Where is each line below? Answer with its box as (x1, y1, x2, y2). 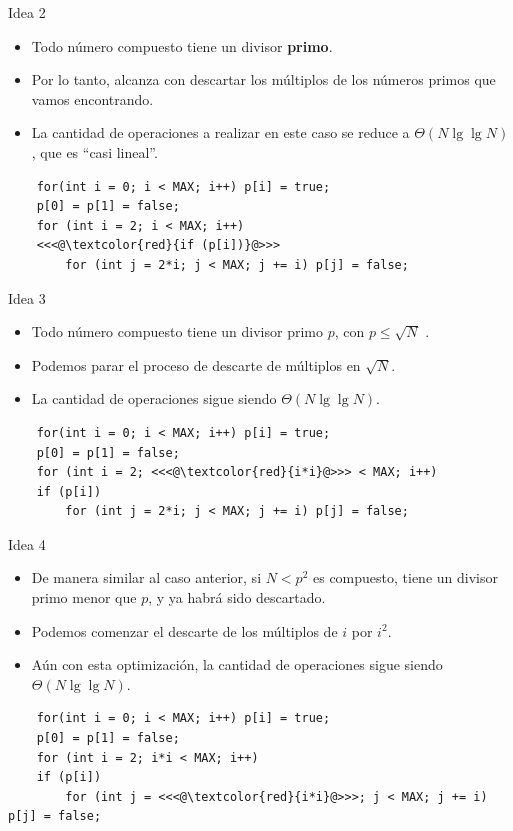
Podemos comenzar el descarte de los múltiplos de (31, 620, 338, 641)
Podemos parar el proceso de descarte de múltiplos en (31, 354, 361, 375)
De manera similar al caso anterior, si (31, 567, 262, 588)
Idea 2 (8, 2, 46, 22)
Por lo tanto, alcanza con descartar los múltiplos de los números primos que (31, 69, 496, 90)
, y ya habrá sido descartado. (148, 587, 326, 608)
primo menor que (31, 587, 137, 608)
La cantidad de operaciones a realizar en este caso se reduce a (31, 122, 410, 143)
